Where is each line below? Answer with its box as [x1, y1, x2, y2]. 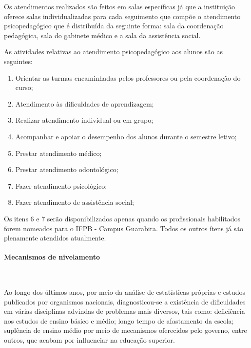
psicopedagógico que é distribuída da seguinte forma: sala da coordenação [4, 21, 224, 31]
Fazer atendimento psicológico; [15, 180, 107, 191]
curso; [15, 82, 33, 92]
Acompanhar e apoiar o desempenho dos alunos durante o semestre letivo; [15, 131, 237, 141]
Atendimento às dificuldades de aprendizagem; [15, 98, 154, 109]
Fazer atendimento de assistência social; [15, 197, 134, 207]
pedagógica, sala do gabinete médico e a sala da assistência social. [4, 30, 201, 40]
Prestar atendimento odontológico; [15, 164, 118, 174]
